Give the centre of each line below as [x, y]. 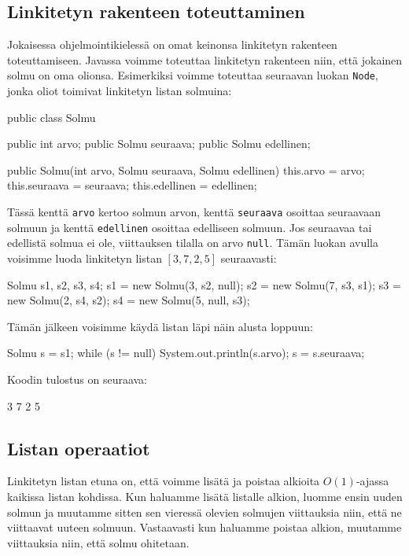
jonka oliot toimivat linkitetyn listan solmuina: [120, 91]
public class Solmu [52, 117]
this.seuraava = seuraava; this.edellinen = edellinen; [132, 185]
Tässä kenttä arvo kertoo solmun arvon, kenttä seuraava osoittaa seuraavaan [194, 212]
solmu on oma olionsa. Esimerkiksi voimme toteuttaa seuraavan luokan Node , [193, 75]
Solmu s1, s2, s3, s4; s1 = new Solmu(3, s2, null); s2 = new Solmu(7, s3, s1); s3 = [204, 284]
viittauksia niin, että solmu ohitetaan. [98, 542]
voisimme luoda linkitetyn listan [85, 258]
